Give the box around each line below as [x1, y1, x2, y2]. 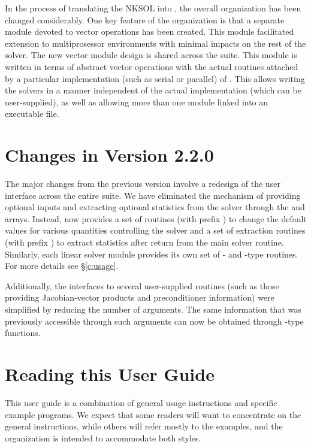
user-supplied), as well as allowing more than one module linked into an [5, 95, 268, 108]
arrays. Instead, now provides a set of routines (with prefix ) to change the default [5, 212, 307, 225]
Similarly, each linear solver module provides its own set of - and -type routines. [5, 247, 298, 260]
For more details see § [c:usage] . [5, 259, 119, 272]
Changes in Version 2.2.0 [5, 143, 214, 167]
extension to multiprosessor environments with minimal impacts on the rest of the [5, 37, 306, 49]
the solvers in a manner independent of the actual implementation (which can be [5, 84, 301, 96]
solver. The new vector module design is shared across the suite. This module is [5, 49, 297, 61]
